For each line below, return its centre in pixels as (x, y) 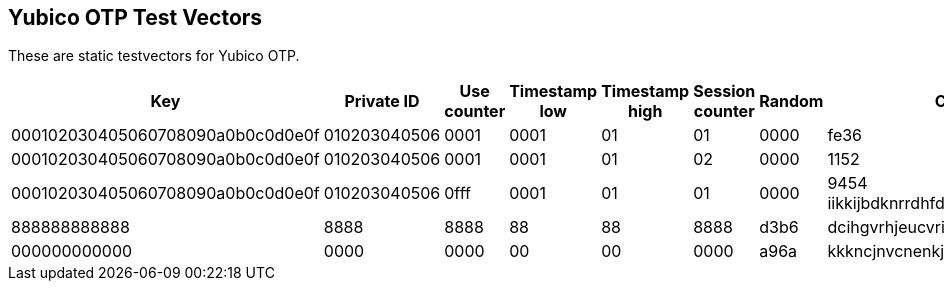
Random (791, 101)
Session (724, 91)
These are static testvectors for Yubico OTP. (154, 56)
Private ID (382, 101)
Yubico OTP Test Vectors (135, 17)
